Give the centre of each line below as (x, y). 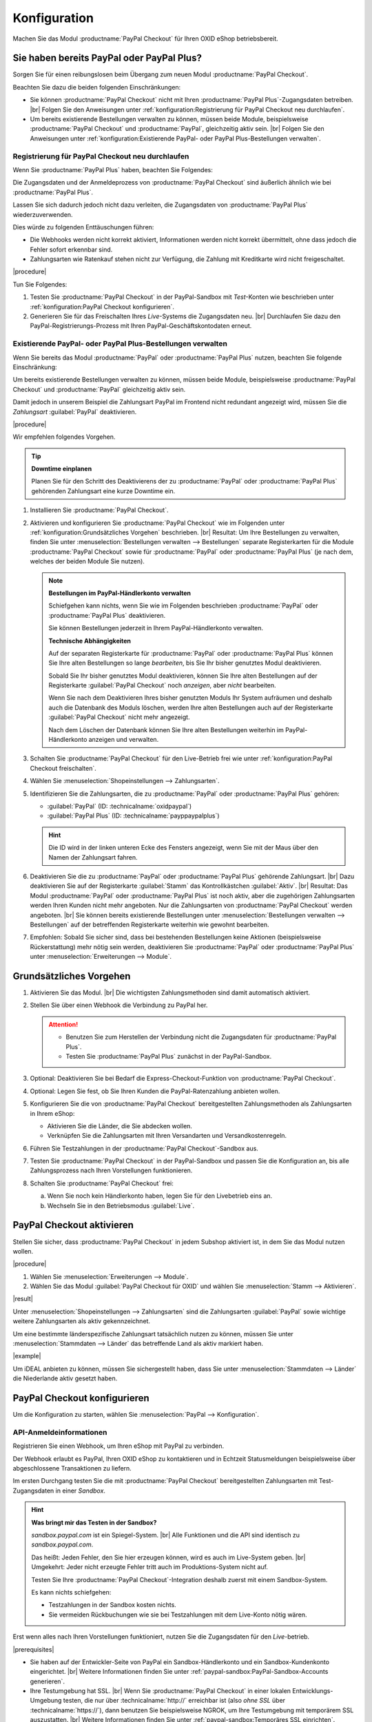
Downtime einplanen (62, 469)
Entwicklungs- (313, 1691)
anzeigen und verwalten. (124, 740)
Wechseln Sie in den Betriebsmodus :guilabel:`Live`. (121, 1205)
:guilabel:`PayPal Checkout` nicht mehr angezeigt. (119, 717)
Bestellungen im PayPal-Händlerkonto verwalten (120, 593)
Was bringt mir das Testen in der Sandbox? (94, 1522)
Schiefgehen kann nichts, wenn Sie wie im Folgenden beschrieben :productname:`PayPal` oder (183, 605)
